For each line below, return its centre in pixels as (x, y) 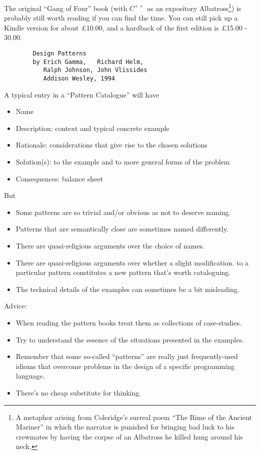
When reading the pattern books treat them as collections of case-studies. (129, 322)
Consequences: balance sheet (59, 178)
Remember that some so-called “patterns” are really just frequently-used (127, 356)
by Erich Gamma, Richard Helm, (88, 62)
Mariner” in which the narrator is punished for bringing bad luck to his (125, 427)
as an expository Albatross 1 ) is (194, 7)
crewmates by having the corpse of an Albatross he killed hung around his (129, 436)
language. (30, 376)
